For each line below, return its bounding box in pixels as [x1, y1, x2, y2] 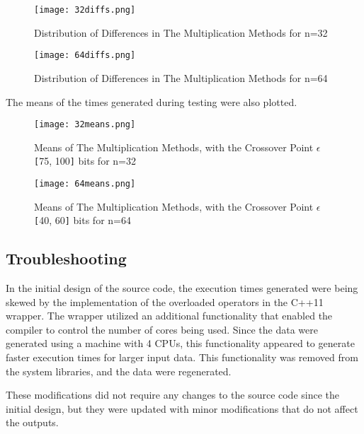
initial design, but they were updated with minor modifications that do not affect [6, 401, 358, 416]
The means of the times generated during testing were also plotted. [6, 94, 297, 109]
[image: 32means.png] [34, 119, 136, 130]
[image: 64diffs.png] [34, 50, 136, 61]
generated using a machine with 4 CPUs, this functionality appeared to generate [6, 336, 355, 351]
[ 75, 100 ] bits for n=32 [34, 153, 136, 168]
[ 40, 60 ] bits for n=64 [34, 213, 131, 228]
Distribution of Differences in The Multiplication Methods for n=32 [34, 25, 328, 40]
